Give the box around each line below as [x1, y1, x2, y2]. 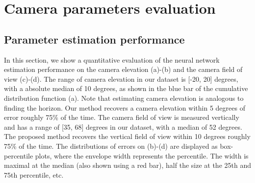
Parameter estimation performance [4, 31, 185, 46]
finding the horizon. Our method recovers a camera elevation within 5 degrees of [4, 102, 245, 113]
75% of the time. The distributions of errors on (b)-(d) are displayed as [4, 140, 218, 151]
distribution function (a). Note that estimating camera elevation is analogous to [4, 92, 244, 103]
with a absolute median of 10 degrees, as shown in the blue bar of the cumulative [4, 83, 248, 93]
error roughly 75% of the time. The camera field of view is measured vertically [4, 112, 239, 122]
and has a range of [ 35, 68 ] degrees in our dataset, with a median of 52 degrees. [4, 121, 242, 132]
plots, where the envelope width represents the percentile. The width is [35, 150, 249, 160]
